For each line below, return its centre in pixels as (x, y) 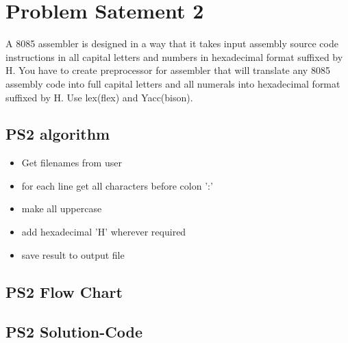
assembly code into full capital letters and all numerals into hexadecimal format (173, 83)
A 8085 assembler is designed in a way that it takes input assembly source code (172, 43)
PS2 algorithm (58, 134)
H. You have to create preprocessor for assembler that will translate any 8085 (168, 70)
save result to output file (73, 254)
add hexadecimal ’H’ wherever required (104, 232)
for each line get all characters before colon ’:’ (117, 185)
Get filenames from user (72, 163)
